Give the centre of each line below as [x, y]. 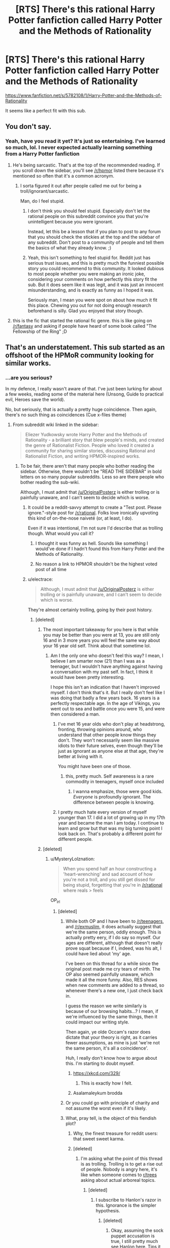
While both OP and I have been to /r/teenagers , [115, 921]
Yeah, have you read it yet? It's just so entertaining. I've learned [85, 141]
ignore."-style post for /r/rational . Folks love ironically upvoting [93, 513]
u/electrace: [40, 579]
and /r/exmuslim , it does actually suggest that [113, 927]
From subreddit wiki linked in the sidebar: [56, 425]
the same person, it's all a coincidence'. [107, 1048]
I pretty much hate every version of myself [103, 812]
